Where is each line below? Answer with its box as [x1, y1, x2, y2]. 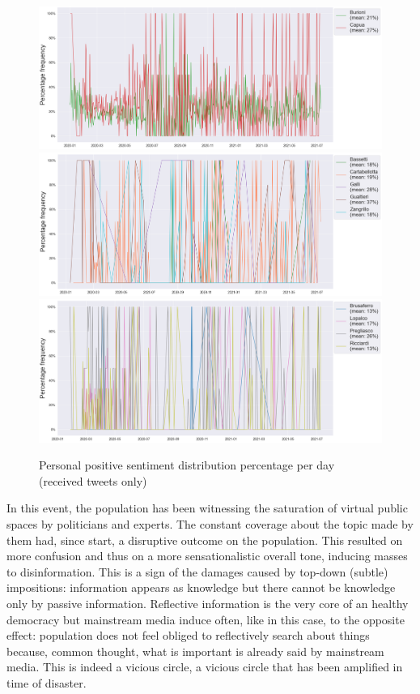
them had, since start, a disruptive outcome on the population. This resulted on [6, 531, 403, 548]
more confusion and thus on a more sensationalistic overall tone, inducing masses [6, 547, 408, 564]
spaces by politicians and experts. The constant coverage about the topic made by [6, 516, 414, 533]
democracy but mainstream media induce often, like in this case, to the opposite [6, 610, 405, 628]
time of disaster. [6, 675, 87, 692]
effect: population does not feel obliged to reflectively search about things [6, 627, 370, 644]
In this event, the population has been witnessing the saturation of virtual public [6, 499, 408, 516]
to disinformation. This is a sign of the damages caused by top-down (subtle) [6, 563, 388, 580]
